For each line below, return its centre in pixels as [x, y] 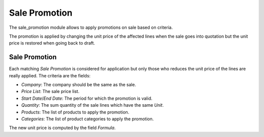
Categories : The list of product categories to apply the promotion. [88, 119]
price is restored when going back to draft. [52, 43]
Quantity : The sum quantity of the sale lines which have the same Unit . [92, 105]
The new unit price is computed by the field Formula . [62, 128]
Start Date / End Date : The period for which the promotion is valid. [87, 98]
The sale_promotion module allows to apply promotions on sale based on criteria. [91, 27]
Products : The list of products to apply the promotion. [75, 112]
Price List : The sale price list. [50, 91]
